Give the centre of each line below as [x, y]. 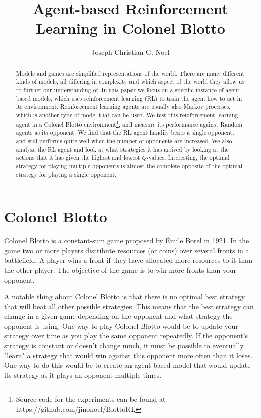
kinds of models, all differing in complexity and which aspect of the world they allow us [130, 81]
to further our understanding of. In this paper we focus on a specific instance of [120, 90]
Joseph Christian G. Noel [130, 52]
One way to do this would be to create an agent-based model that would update [127, 365]
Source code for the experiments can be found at [91, 399]
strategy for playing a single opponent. [66, 174]
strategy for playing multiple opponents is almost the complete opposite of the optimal [129, 166]
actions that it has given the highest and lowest [78, 158]
